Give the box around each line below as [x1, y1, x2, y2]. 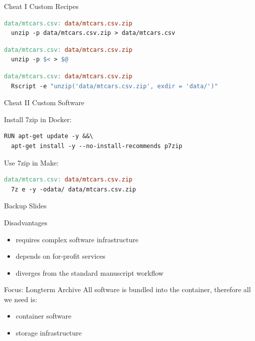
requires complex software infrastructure [15, 234, 139, 244]
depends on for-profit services [15, 251, 106, 261]
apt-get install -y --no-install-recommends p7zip [11, 142, 182, 150]
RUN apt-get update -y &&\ [4, 133, 93, 140]
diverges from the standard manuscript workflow [15, 267, 164, 278]
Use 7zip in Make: [4, 157, 59, 168]
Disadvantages [4, 217, 48, 227]
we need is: [4, 294, 37, 304]
